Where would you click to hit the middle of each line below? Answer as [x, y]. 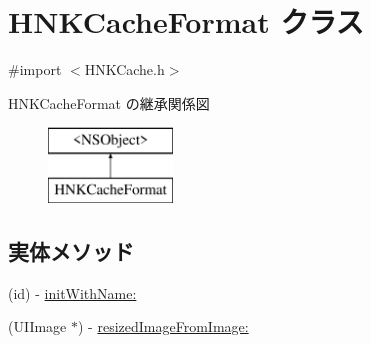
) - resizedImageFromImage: [163, 326]
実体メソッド [71, 250]
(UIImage [37, 326]
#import [35, 69]
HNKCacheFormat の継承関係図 [109, 102]
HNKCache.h [124, 69]
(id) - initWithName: [72, 292]
